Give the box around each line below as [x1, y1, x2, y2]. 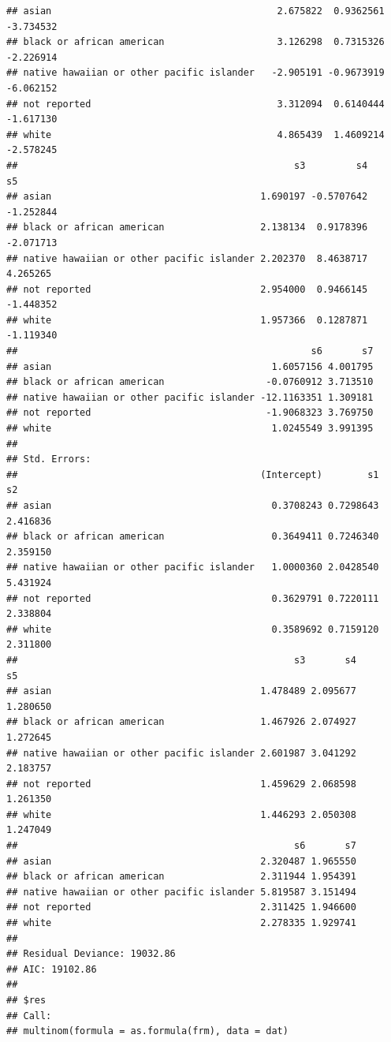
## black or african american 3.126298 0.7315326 [6, 36, 385, 48]
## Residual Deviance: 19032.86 [6, 948, 176, 960]
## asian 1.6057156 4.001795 [6, 360, 374, 372]
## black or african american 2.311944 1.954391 [6, 871, 356, 883]
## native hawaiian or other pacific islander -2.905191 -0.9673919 [6, 67, 385, 79]
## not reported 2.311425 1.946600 [6, 902, 356, 913]
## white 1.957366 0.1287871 [6, 314, 368, 326]
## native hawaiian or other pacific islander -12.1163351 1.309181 [6, 391, 374, 403]
